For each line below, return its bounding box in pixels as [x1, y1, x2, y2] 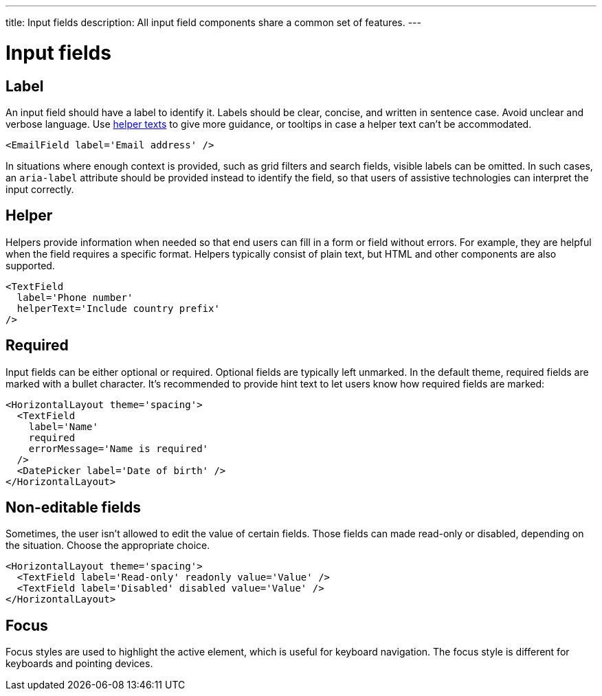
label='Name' [28, 420, 98, 432]
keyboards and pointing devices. [5, 658, 153, 670]
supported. [5, 259, 55, 271]
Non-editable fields [5, 499, 142, 517]
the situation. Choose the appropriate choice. [5, 539, 210, 552]
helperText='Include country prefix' [16, 302, 220, 314]
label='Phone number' [16, 291, 133, 303]
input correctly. [5, 183, 74, 195]
